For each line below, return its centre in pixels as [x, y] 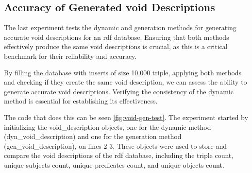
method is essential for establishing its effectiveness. [81, 101]
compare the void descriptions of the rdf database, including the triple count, [119, 155]
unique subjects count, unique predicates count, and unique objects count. [114, 164]
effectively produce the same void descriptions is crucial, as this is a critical [116, 46]
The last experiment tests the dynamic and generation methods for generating [120, 27]
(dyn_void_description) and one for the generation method [93, 136]
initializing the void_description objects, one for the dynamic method [108, 127]
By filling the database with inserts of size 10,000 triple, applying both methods [123, 72]
